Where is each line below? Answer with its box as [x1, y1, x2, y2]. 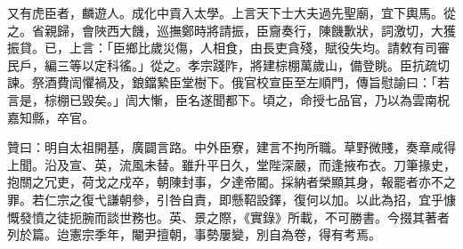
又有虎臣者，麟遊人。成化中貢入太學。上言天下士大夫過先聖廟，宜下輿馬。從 [7, 4, 456, 21]
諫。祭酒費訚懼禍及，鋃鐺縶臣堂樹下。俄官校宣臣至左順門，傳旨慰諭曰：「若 [7, 73, 450, 92]
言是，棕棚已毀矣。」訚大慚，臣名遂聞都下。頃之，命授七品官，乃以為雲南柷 [7, 90, 450, 108]
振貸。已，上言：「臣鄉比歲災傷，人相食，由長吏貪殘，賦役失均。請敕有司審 [7, 38, 450, 57]
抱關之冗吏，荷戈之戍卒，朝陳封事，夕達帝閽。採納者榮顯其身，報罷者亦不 [7, 173, 443, 191]
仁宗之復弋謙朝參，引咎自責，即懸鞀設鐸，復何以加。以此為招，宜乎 [44, 189, 443, 208]
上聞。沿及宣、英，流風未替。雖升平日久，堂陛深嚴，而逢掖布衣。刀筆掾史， [7, 155, 456, 173]
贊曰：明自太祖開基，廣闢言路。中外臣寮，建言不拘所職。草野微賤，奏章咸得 [7, 138, 456, 157]
